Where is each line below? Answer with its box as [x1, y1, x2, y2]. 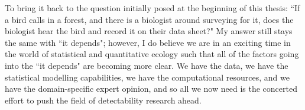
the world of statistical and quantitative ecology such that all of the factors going [5, 48, 299, 60]
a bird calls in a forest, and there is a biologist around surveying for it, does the [5, 13, 294, 25]
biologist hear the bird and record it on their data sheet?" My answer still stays [5, 25, 293, 37]
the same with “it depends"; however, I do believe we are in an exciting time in [5, 36, 291, 48]
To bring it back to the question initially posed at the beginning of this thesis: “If [5, 2, 300, 14]
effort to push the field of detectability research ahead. [5, 94, 202, 106]
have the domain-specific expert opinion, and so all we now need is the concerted [5, 82, 297, 95]
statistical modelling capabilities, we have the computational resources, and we [5, 71, 290, 83]
